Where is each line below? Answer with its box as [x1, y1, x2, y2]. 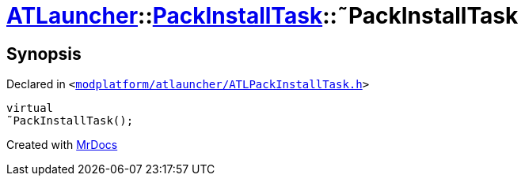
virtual [6, 102, 54, 115]
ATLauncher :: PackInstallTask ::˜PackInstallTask [6, 2, 519, 29]
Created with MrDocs [6, 138, 118, 152]
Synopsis [6, 43, 82, 64]
